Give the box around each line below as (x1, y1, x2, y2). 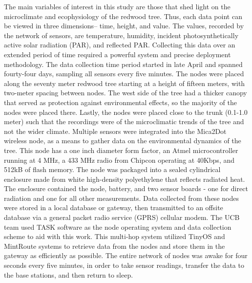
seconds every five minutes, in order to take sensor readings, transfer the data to (4, 260, 244, 270)
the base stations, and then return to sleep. (4, 269, 133, 280)
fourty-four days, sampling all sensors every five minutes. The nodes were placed (4, 68, 244, 79)
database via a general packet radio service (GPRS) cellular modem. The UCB (4, 212, 240, 222)
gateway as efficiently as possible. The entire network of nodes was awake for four (4, 250, 248, 261)
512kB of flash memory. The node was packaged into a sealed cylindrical (4, 164, 221, 174)
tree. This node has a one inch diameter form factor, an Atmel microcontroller (4, 145, 238, 155)
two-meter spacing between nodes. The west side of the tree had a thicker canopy (4, 87, 247, 98)
